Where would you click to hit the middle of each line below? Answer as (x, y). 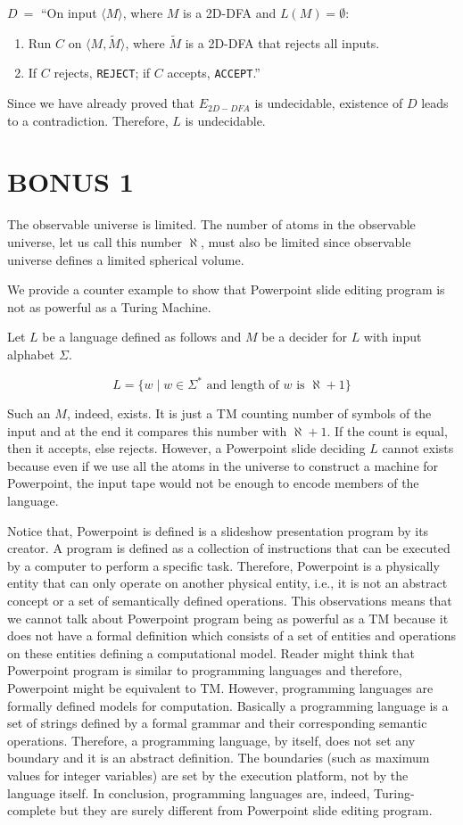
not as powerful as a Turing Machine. (109, 306)
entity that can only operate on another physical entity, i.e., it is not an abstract (227, 583)
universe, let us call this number (95, 241)
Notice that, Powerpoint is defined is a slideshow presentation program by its (218, 530)
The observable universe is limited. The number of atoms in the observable (211, 224)
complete (32, 810)
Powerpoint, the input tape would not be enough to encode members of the (213, 483)
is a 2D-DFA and (230, 12)
